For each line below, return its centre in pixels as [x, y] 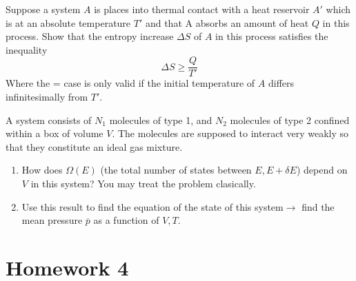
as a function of [126, 220]
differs [281, 83]
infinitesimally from [47, 97]
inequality [27, 49]
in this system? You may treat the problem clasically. [143, 183]
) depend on [322, 170]
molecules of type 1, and [161, 119]
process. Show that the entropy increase [90, 36]
